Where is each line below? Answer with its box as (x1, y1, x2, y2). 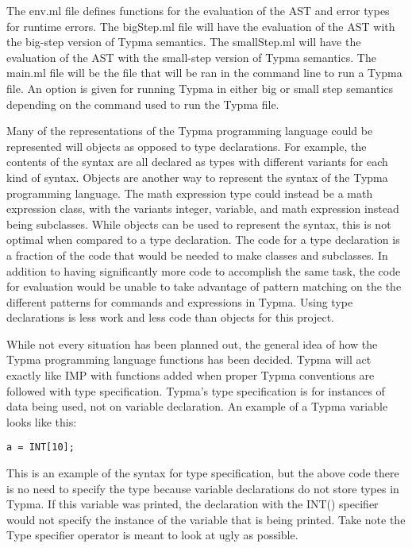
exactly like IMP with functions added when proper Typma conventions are (6, 367, 375, 384)
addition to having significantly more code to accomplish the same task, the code (6, 262, 401, 279)
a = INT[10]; (6, 442, 75, 453)
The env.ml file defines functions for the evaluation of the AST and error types (6, 2, 390, 18)
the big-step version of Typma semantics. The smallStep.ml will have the (6, 33, 361, 50)
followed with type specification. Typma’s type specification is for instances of (6, 382, 385, 399)
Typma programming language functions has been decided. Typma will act (6, 351, 372, 368)
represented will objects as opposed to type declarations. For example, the (6, 137, 367, 154)
